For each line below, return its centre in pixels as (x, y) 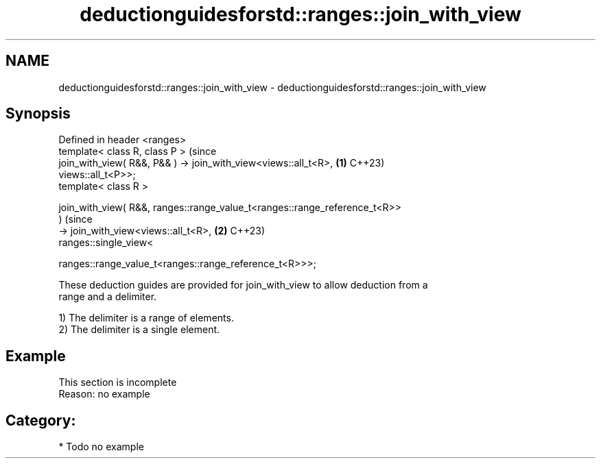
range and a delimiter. (108, 297)
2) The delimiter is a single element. (139, 330)
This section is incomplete (118, 382)
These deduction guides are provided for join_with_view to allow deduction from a (243, 285)
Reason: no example (104, 394)
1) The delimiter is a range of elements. (146, 318)
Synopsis (38, 114)
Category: (41, 420)
